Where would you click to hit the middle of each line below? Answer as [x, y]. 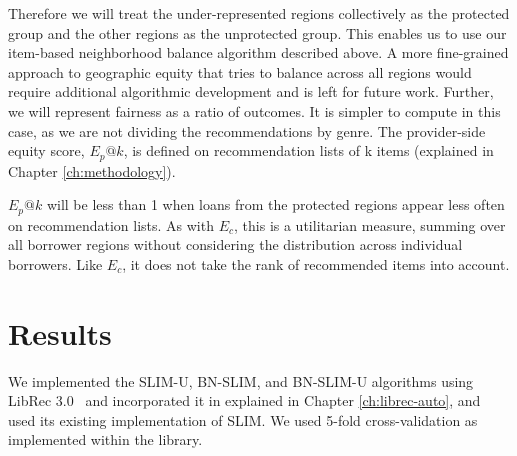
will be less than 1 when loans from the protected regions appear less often [275, 204]
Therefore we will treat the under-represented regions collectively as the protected [259, 13]
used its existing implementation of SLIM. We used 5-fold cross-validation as [243, 419]
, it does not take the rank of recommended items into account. [316, 263]
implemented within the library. [105, 439]
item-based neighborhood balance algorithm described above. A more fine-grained [258, 52]
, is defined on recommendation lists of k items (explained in [308, 150]
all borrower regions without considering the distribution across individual [235, 244]
